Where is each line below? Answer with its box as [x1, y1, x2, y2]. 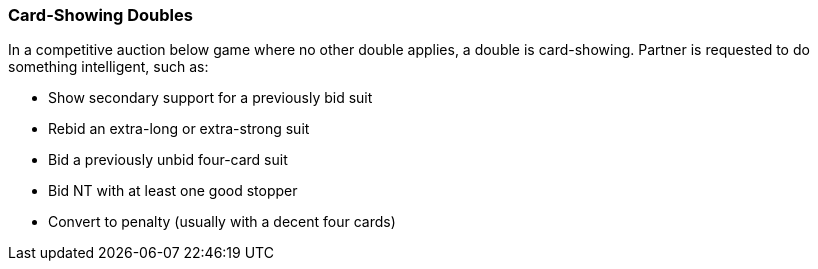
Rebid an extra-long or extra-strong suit [48, 120, 310, 138]
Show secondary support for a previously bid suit [48, 89, 373, 107]
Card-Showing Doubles [8, 5, 193, 25]
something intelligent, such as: [8, 58, 209, 76]
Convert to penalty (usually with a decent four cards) [48, 213, 396, 231]
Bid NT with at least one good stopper [48, 182, 298, 200]
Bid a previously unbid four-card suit [48, 151, 288, 169]
